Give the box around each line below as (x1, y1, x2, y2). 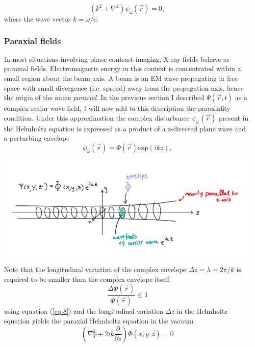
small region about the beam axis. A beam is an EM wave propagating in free (4, 73, 238, 83)
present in (218, 112, 249, 123)
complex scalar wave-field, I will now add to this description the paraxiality (4, 103, 230, 113)
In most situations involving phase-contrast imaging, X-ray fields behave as (4, 53, 229, 64)
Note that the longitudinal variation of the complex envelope (4, 264, 186, 274)
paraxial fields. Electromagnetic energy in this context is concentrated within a (4, 63, 241, 74)
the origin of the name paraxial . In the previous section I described (4, 92, 204, 102)
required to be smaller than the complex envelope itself (4, 273, 170, 284)
